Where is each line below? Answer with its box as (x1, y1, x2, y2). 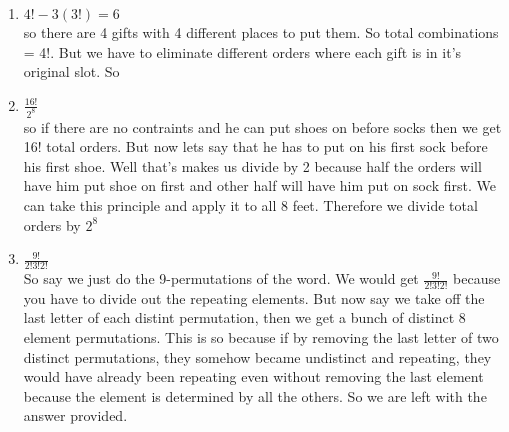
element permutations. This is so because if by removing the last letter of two (23, 327, 499, 348)
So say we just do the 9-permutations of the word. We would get (23, 268, 419, 289)
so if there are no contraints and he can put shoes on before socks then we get (23, 116, 502, 137)
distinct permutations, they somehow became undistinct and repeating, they (23, 346, 492, 367)
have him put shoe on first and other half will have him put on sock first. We (23, 175, 496, 196)
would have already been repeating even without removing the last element (23, 366, 484, 387)
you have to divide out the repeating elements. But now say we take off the (23, 287, 485, 308)
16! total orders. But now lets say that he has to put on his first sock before (23, 136, 488, 157)
